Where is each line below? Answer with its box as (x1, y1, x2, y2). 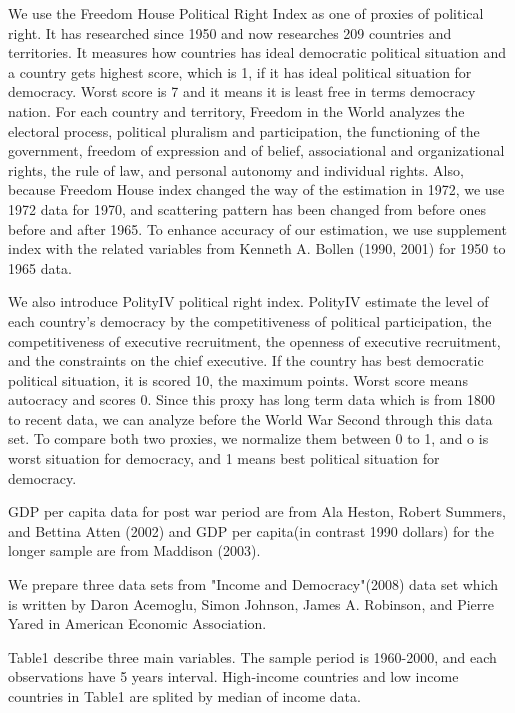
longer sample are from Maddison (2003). (8, 540, 261, 561)
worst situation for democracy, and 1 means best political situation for (8, 448, 440, 469)
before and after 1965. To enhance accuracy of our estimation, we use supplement (8, 218, 507, 239)
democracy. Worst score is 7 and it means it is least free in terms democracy (8, 81, 476, 102)
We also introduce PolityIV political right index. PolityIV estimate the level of (8, 291, 489, 312)
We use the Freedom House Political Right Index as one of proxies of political (8, 3, 484, 23)
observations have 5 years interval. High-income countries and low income (8, 666, 459, 687)
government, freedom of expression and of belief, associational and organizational (8, 140, 505, 161)
